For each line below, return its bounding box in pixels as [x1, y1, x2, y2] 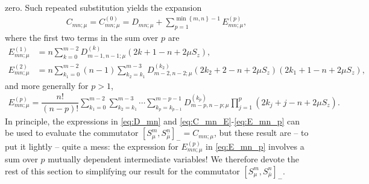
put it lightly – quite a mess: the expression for [5, 140, 178, 152]
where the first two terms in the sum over [5, 31, 159, 43]
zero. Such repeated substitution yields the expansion [5, 1, 202, 13]
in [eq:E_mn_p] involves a [206, 140, 304, 152]
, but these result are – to [213, 126, 309, 139]
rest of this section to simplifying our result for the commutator [5, 164, 240, 177]
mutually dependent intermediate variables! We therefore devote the [48, 153, 300, 165]
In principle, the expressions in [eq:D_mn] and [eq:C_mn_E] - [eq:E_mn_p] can [5, 114, 300, 127]
